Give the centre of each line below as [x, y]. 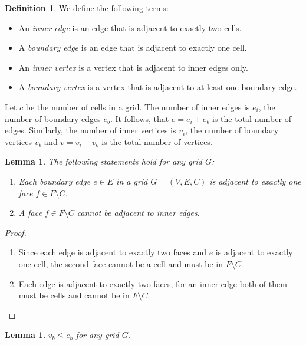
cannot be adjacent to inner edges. [138, 213]
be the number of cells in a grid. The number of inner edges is [138, 106]
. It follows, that [139, 118]
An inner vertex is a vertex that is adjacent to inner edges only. [133, 67]
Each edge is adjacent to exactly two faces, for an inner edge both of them [153, 283]
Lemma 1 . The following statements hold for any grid [103, 161]
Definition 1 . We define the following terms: [87, 8]
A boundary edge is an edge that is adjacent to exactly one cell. [133, 47]
